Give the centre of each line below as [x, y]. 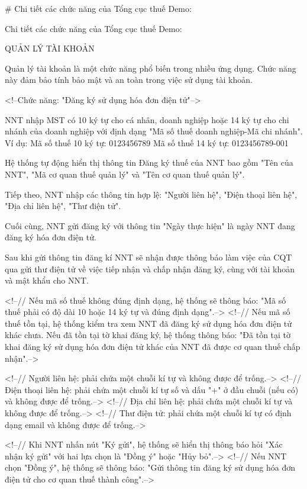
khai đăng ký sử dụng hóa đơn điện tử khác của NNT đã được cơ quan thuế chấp [153, 347]
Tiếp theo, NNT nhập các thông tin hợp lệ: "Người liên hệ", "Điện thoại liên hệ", [151, 194]
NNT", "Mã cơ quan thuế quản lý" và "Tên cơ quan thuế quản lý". [125, 174]
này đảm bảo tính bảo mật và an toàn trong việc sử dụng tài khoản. [129, 80]
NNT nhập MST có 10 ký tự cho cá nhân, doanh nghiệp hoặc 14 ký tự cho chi [147, 119]
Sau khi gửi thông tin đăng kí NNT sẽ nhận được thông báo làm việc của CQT [148, 257]
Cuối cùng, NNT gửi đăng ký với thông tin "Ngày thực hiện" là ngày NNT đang [150, 225]
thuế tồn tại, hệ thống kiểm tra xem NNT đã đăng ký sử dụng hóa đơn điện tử [148, 323]
